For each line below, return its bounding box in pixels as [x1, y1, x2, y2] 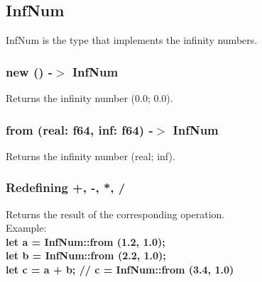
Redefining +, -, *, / [6, 179, 126, 196]
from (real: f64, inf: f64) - [6, 120, 153, 138]
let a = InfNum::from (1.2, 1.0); [6, 234, 165, 249]
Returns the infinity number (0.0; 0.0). [6, 91, 173, 106]
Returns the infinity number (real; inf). [6, 148, 175, 163]
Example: [6, 220, 47, 235]
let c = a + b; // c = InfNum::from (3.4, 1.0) [6, 262, 234, 277]
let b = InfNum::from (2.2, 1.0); [6, 248, 166, 263]
